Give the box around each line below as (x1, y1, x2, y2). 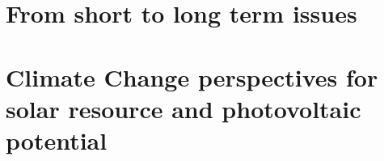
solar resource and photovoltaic (6, 91, 361, 125)
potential (6, 123, 108, 156)
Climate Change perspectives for (6, 60, 378, 93)
